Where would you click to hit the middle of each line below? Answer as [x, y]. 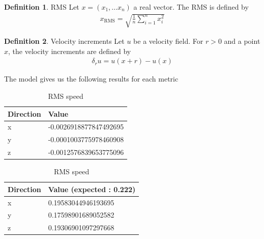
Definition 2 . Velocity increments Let [64, 41]
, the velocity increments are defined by [70, 51]
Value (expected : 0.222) [92, 189]
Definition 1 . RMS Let [42, 7]
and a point [242, 41]
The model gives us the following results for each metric [91, 79]
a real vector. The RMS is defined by [191, 7]
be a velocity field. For [168, 41]
